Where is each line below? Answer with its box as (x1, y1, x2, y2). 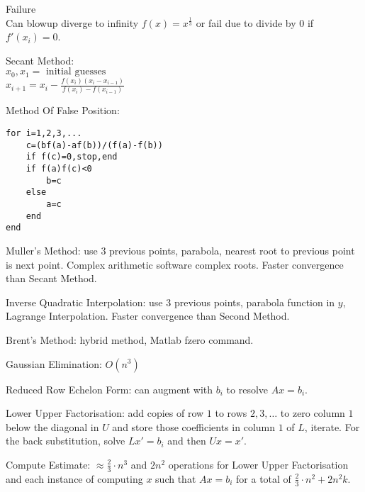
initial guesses (45, 67, 106, 77)
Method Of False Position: (6, 103, 120, 118)
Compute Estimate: (6, 457, 91, 471)
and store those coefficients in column (112, 419, 276, 434)
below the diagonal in (6, 419, 99, 434)
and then (167, 433, 206, 448)
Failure (6, 1, 36, 16)
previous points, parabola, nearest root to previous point (109, 242, 355, 257)
